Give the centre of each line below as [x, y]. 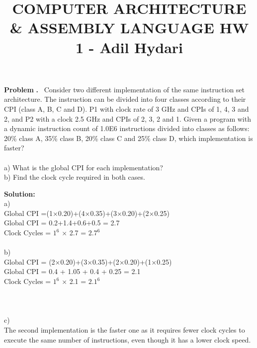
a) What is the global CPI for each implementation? [84, 167]
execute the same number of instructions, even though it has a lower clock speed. [128, 339]
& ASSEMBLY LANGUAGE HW [129, 28]
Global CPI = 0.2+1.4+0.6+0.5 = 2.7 [62, 223]
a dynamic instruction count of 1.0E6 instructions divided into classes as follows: [127, 128]
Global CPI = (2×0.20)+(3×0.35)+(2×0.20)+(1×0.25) [88, 261]
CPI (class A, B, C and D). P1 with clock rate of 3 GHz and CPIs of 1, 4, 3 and [127, 108]
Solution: [20, 193]
